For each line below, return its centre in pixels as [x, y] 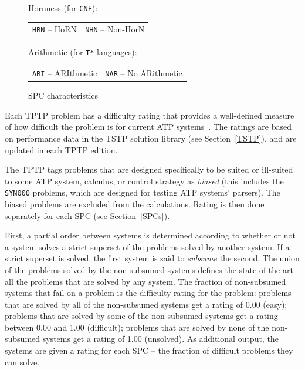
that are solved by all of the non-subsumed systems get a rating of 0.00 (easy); [146, 304]
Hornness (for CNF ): [63, 8]
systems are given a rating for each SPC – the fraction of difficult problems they [149, 350]
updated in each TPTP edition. [61, 149]
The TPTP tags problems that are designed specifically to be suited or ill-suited [149, 169]
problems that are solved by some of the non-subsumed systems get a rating [141, 316]
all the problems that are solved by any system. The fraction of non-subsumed [145, 281]
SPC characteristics [63, 95]
